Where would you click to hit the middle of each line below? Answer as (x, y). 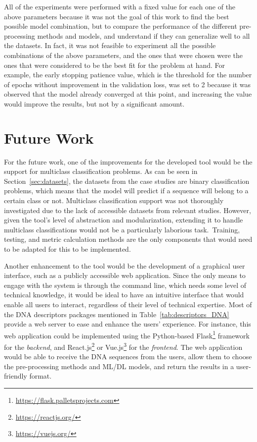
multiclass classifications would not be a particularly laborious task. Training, (122, 229)
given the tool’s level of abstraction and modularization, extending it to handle (124, 220)
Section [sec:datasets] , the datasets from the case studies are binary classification (127, 181)
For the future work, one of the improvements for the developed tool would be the (128, 161)
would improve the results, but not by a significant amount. (94, 103)
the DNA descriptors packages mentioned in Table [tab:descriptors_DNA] (117, 314)
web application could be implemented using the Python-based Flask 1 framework (127, 334)
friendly (16, 376)
